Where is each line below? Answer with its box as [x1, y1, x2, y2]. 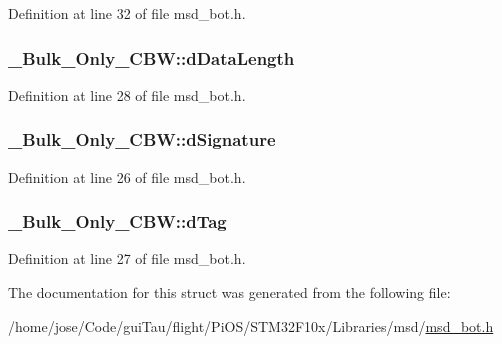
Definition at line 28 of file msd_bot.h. [8, 84, 246, 105]
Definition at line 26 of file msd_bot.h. [8, 166, 246, 187]
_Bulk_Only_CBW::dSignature [8, 127, 276, 152]
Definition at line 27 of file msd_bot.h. [8, 248, 246, 269]
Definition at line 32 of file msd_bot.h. [8, 3, 246, 23]
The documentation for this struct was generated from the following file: [8, 282, 451, 303]
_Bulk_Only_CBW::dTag [8, 209, 227, 234]
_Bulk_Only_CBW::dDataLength [8, 45, 295, 70]
